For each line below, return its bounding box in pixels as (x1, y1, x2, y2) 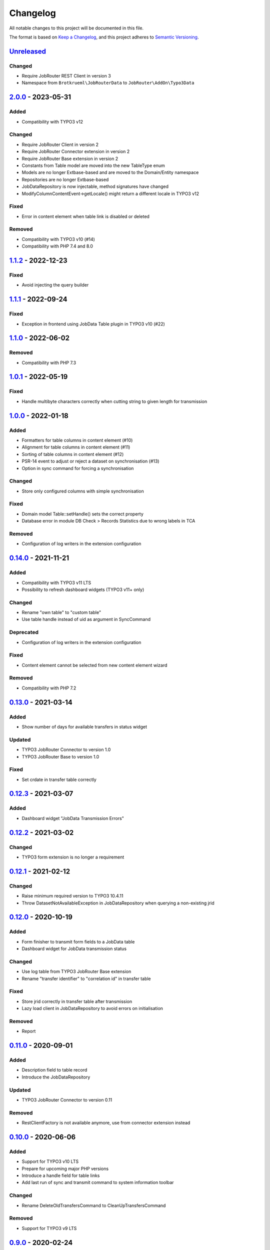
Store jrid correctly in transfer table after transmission (21, 998, 132, 1004)
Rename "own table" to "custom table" (21, 609, 101, 615)
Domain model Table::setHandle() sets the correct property (21, 510, 143, 517)
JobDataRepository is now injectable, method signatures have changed (21, 183, 169, 189)
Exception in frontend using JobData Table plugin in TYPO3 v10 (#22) (21, 320, 165, 327)
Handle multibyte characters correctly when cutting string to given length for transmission (21, 398, 207, 404)
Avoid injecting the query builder (21, 282, 89, 288)
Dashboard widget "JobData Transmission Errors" (21, 815, 124, 821)
